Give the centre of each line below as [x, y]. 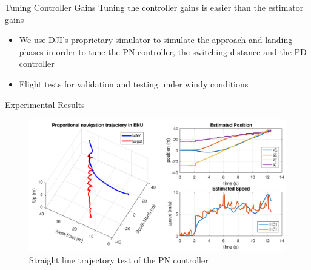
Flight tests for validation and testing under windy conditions [134, 83]
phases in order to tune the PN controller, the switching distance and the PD [163, 51]
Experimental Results [45, 104]
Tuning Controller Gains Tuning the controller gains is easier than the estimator [154, 7]
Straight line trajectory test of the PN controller [119, 259]
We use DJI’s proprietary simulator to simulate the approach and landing [156, 40]
